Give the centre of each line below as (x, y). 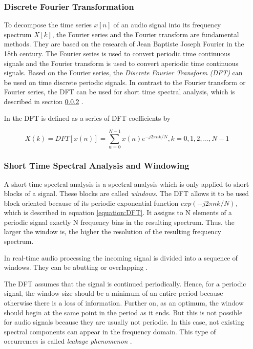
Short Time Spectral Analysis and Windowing (97, 165)
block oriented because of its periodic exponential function (91, 203)
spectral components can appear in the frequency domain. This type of (110, 331)
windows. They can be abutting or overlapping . (76, 267)
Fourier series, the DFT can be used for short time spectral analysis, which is (120, 92)
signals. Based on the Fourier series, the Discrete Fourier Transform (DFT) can (123, 73)
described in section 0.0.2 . (44, 101)
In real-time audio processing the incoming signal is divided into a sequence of (121, 257)
